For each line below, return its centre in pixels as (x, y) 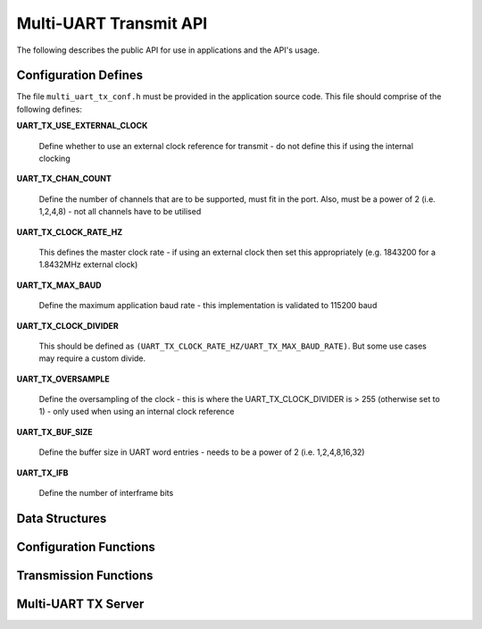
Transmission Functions (85, 575)
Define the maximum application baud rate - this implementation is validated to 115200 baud (208, 306)
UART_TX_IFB (42, 473)
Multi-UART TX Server (80, 604)
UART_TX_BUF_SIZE (54, 432)
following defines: (49, 109)
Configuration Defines (80, 75)
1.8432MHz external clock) (88, 264)
